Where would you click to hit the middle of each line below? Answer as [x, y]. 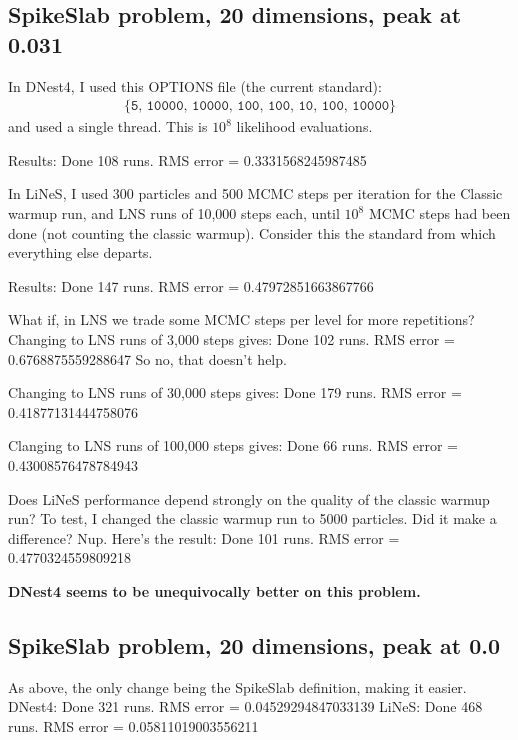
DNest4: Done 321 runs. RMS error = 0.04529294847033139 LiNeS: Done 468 [245, 706]
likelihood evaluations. [304, 126]
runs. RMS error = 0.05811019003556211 [133, 725]
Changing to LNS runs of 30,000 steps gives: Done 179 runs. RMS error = [235, 392]
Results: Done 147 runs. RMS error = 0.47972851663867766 [191, 285]
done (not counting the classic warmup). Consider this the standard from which [252, 232]
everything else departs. [80, 252]
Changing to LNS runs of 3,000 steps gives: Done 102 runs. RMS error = [231, 338]
